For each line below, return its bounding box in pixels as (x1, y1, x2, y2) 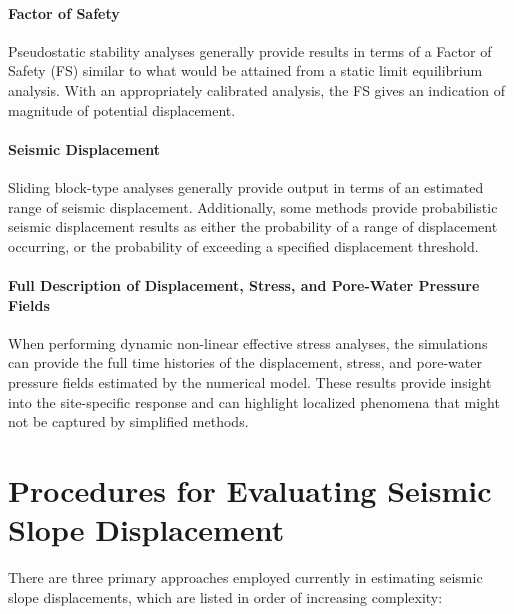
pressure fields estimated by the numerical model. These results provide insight (8, 371, 492, 392)
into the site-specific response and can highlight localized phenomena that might (8, 391, 500, 412)
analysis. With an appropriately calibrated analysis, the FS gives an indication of (8, 79, 505, 100)
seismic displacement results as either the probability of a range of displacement (8, 216, 498, 237)
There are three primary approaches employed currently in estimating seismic (8, 567, 483, 588)
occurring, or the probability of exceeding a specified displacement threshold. (8, 235, 479, 256)
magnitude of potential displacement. (8, 99, 236, 120)
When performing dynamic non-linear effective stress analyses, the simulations (8, 332, 488, 353)
